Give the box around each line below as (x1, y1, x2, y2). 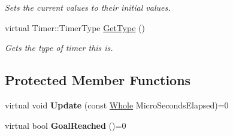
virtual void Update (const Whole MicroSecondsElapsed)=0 (5, 98, 229, 111)
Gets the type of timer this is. (5, 41, 113, 54)
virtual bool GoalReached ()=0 (5, 119, 126, 131)
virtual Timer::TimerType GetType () (5, 21, 145, 34)
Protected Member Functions (5, 71, 191, 89)
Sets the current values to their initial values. (5, 1, 171, 13)
